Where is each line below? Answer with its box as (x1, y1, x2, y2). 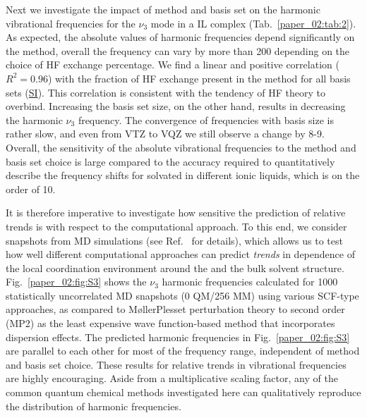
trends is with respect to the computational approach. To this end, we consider (6, 219, 347, 233)
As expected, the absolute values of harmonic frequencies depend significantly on (6, 30, 355, 44)
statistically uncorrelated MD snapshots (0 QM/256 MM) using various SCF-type (6, 288, 359, 302)
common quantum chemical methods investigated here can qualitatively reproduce (6, 385, 361, 400)
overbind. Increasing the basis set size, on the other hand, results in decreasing (6, 99, 346, 113)
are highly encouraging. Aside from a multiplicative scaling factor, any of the (6, 371, 338, 386)
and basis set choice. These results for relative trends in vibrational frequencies (6, 357, 347, 371)
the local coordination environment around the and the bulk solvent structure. (6, 260, 344, 275)
